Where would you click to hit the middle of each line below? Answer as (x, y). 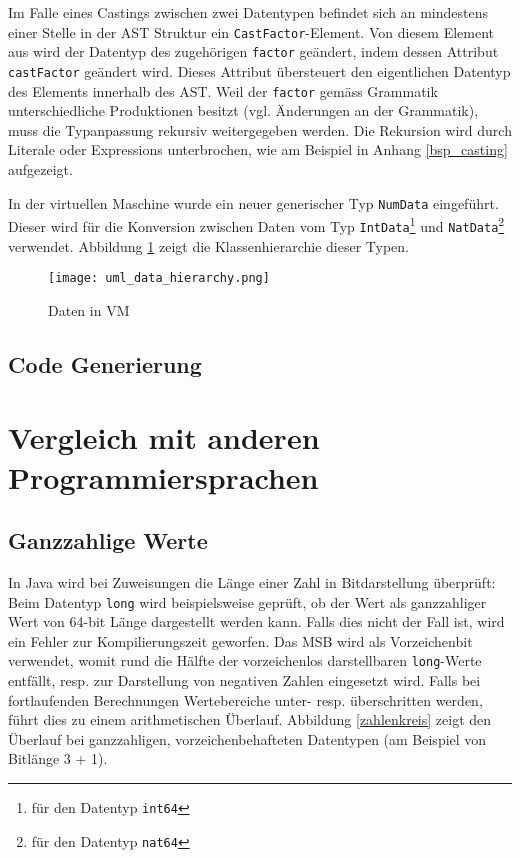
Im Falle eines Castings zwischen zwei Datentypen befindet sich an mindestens (248, 12)
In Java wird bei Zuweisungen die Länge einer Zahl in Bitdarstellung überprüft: (252, 581)
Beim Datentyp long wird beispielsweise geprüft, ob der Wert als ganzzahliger (247, 601)
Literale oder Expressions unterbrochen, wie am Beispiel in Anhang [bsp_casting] (258, 149)
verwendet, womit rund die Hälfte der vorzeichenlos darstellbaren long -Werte (245, 660)
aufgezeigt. (40, 169)
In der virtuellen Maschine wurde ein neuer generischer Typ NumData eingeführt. (253, 202)
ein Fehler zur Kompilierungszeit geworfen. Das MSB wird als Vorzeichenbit (240, 640)
